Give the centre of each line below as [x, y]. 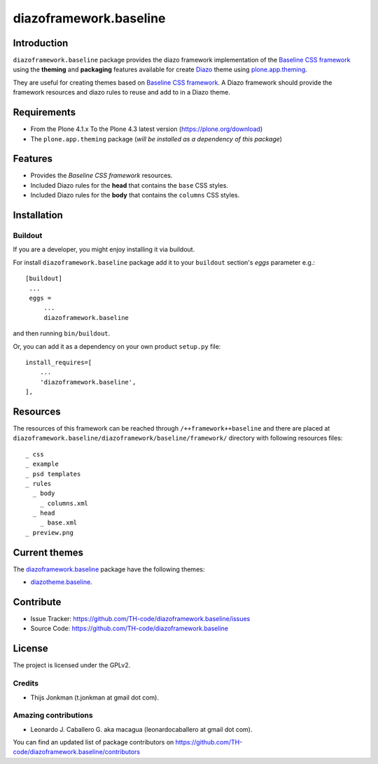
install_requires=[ [59, 362]
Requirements [44, 112]
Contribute [37, 602]
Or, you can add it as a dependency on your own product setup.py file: [117, 346]
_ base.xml [58, 523]
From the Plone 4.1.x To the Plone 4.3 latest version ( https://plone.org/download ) [147, 129]
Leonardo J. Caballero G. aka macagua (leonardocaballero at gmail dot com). [141, 729]
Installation [38, 215]
